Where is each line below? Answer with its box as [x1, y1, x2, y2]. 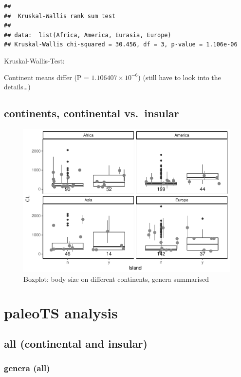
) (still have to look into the [138, 72, 221, 82]
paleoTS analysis [4, 302, 118, 322]
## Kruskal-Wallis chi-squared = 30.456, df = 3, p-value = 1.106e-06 [4, 41, 238, 48]
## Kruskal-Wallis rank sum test [4, 12, 116, 20]
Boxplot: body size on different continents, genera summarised [23, 274, 209, 284]
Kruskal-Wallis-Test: [4, 55, 65, 65]
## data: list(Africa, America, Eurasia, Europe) [4, 31, 171, 39]
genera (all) [4, 361, 50, 374]
